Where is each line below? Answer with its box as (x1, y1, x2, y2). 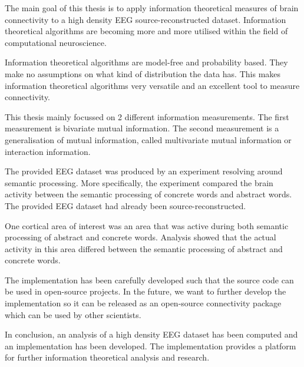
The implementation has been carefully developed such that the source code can (5, 273, 294, 286)
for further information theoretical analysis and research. (5, 351, 210, 363)
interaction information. (5, 145, 91, 157)
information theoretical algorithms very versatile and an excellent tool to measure (5, 79, 300, 91)
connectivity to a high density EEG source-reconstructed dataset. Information (5, 13, 286, 25)
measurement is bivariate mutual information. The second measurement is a (5, 122, 279, 134)
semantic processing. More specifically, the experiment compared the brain (5, 176, 273, 189)
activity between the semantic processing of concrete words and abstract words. (5, 188, 292, 200)
